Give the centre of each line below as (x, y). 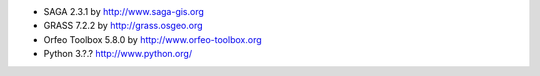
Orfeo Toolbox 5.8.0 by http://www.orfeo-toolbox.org (152, 39)
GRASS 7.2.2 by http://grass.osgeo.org (123, 26)
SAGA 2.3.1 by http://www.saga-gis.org (124, 11)
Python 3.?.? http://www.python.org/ (118, 54)
